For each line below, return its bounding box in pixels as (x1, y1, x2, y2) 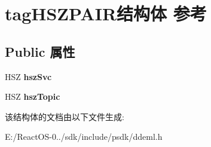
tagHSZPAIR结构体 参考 (5, 1, 207, 26)
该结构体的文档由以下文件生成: (5, 110, 124, 122)
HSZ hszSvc (5, 70, 52, 82)
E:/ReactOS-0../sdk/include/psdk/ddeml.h (5, 130, 163, 143)
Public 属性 (5, 42, 75, 60)
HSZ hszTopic (5, 90, 60, 103)
